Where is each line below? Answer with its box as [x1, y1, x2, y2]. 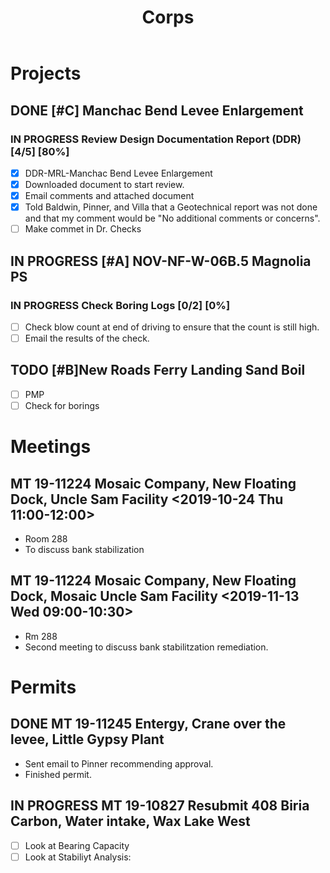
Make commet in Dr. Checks [24, 223, 142, 235]
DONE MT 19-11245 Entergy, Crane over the [10, 716, 287, 733]
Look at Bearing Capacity [24, 839, 130, 851]
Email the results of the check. [24, 332, 150, 344]
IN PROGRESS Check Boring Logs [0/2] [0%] [10, 298, 231, 312]
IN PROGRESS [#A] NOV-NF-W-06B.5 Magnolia [10, 252, 312, 270]
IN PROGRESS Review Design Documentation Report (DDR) [10, 132, 302, 146]
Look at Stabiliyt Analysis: [24, 851, 132, 863]
